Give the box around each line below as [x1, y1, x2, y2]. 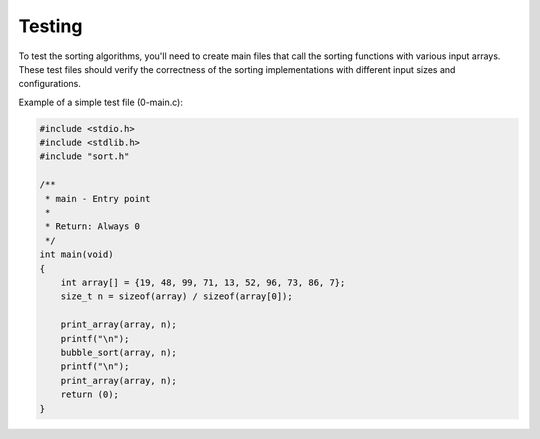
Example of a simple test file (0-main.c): [18, 96, 184, 108]
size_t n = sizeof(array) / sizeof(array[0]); [60, 291, 294, 302]
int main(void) [39, 249, 114, 260]
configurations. [18, 78, 82, 90]
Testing [18, 15, 83, 37]
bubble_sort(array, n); [60, 346, 177, 358]
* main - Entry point [45, 193, 151, 204]
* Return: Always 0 [45, 221, 140, 232]
